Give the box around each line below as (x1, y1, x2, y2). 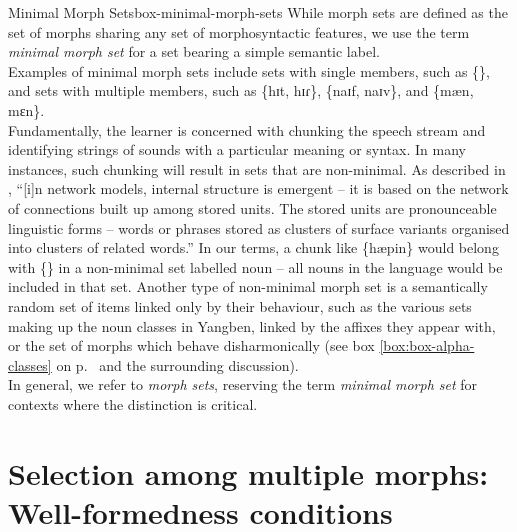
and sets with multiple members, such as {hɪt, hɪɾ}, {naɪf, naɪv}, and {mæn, (8, 80, 474, 101)
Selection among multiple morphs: (8, 452, 489, 493)
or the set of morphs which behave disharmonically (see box (8, 335, 375, 356)
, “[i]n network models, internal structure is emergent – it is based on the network (8, 178, 509, 199)
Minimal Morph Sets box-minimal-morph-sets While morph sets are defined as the (8, 2, 508, 22)
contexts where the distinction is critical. (8, 393, 258, 414)
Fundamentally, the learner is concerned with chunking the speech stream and (8, 119, 486, 140)
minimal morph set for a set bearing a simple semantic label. (8, 41, 380, 62)
